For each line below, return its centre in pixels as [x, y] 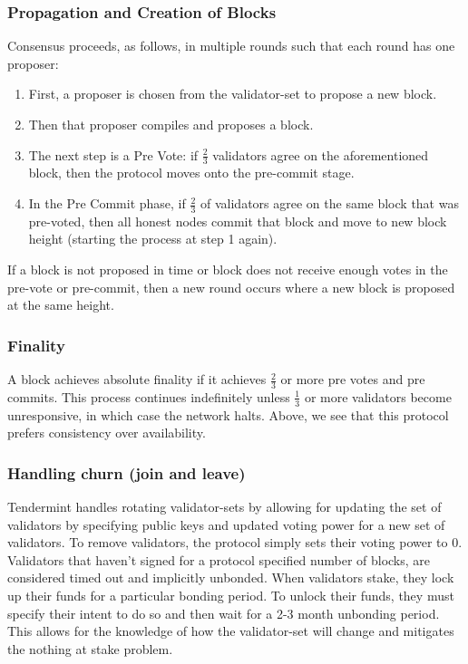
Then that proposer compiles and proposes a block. [171, 124]
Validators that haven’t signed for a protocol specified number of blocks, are [219, 559]
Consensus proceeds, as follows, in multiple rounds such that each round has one [231, 46]
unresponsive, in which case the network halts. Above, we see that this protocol [228, 414]
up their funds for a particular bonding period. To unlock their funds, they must [231, 596]
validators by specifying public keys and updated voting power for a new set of [226, 524]
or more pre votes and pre [353, 379]
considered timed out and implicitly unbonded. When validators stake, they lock [231, 577]
